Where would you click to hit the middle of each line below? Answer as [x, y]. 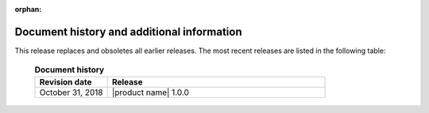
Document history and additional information [128, 32]
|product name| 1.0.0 [151, 92]
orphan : [28, 9]
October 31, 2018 [71, 92]
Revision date [66, 81]
